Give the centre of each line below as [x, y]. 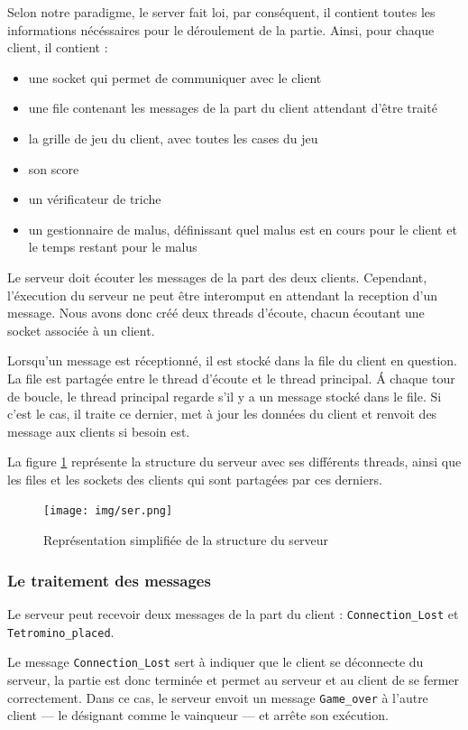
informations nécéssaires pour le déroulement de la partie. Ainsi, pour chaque [221, 29]
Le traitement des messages [109, 580]
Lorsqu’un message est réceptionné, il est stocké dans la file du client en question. [232, 360]
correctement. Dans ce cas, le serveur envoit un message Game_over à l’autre [218, 697]
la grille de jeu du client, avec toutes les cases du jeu [173, 138]
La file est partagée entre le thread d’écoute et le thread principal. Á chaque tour [231, 378]
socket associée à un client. [81, 330]
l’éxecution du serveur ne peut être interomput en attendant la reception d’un [223, 295]
